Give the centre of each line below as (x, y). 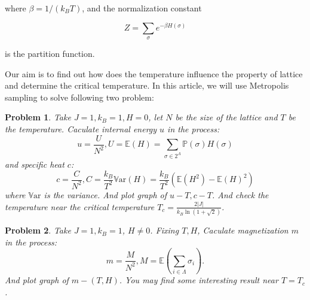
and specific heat (35, 164)
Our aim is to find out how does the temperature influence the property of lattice (154, 73)
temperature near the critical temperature (80, 206)
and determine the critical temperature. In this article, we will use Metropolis (147, 85)
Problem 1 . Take (38, 117)
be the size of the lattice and (226, 117)
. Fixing (165, 230)
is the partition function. (50, 54)
